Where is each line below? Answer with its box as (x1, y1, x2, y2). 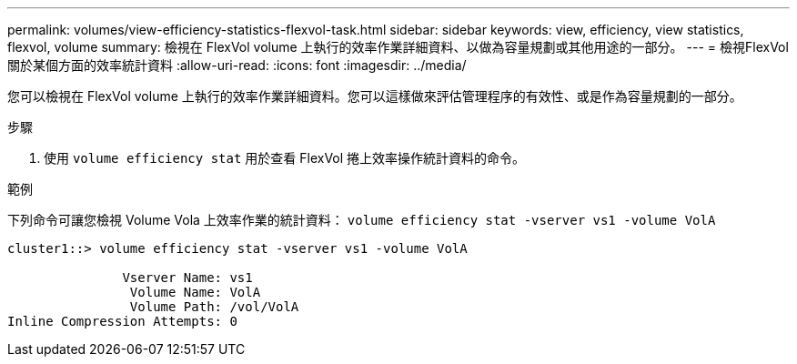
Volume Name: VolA (129, 285, 261, 299)
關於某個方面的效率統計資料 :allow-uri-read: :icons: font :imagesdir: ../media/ (7, 57, 467, 73)
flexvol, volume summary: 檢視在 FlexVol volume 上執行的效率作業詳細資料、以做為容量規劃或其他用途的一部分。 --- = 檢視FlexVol (7, 39, 789, 55)
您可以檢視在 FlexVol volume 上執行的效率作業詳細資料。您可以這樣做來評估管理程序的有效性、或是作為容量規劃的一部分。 (7, 88, 742, 104)
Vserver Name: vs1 (122, 270, 253, 285)
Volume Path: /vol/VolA (129, 299, 299, 314)
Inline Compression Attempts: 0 (7, 314, 237, 329)
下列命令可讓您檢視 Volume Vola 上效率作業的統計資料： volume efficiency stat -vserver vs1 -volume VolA (7, 212, 716, 227)
